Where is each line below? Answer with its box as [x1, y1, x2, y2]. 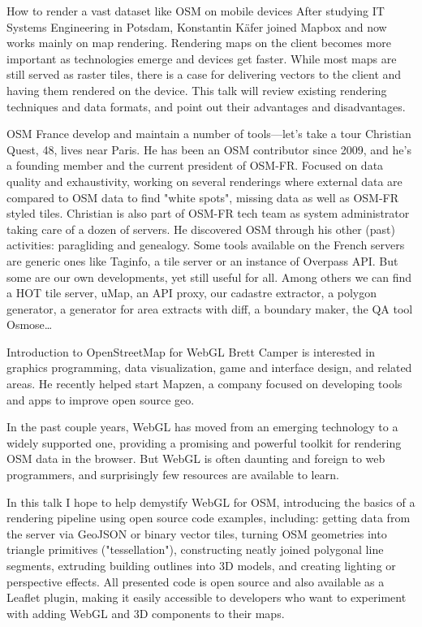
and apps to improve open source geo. [6, 391, 195, 408]
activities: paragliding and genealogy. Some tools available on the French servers [6, 236, 405, 253]
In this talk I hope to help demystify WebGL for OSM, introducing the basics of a [6, 493, 416, 510]
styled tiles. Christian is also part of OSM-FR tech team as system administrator [6, 205, 410, 222]
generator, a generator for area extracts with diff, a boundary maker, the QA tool [6, 300, 413, 317]
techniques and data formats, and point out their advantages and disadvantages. [6, 97, 406, 115]
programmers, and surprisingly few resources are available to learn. [6, 466, 339, 483]
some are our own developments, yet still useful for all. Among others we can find [6, 268, 412, 285]
